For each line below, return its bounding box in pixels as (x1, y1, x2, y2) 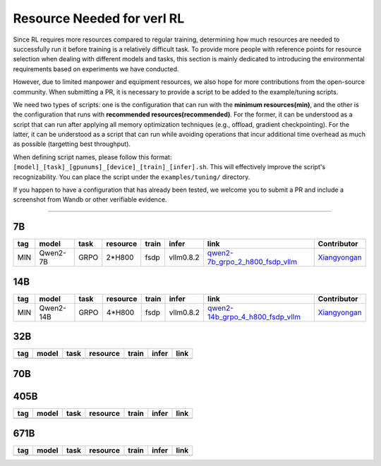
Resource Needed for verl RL (13, 11, 185, 26)
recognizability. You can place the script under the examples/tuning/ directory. (13, 173, 250, 181)
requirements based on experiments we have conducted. (13, 64, 179, 73)
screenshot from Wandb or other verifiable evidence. (13, 195, 167, 204)
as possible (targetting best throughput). (13, 140, 131, 148)
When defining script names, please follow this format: (13, 152, 172, 161)
